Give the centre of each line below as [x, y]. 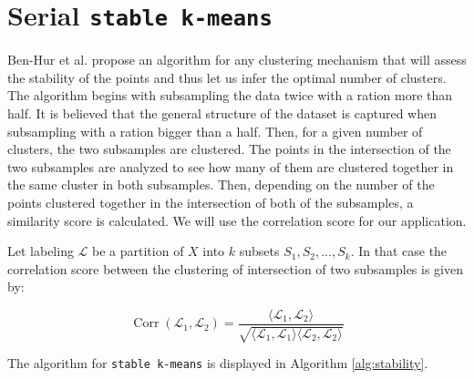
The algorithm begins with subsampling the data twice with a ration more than [230, 95]
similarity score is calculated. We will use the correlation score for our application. [237, 220]
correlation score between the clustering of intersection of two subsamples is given [236, 268]
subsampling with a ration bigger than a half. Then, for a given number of [215, 131]
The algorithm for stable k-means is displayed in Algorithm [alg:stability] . [218, 363]
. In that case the [399, 251]
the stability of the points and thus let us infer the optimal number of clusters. [227, 77]
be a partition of [138, 251]
